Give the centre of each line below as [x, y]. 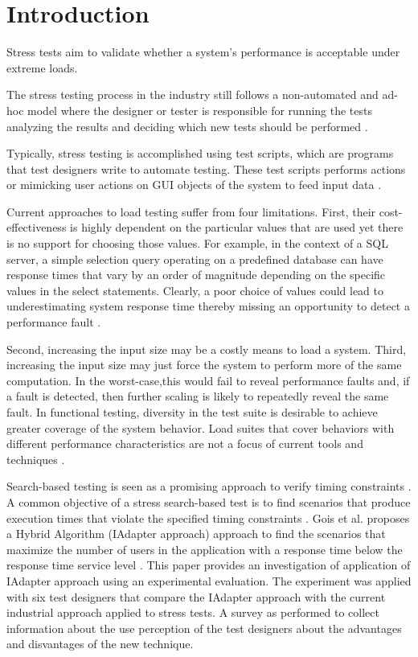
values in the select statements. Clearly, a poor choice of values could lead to [195, 290]
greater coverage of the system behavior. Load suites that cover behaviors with [201, 427]
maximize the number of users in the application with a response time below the [205, 549]
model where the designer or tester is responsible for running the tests [200, 110]
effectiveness [37, 227]
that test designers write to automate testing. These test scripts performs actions [206, 168]
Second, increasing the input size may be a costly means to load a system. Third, [207, 349]
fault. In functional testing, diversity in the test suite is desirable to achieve [192, 412]
